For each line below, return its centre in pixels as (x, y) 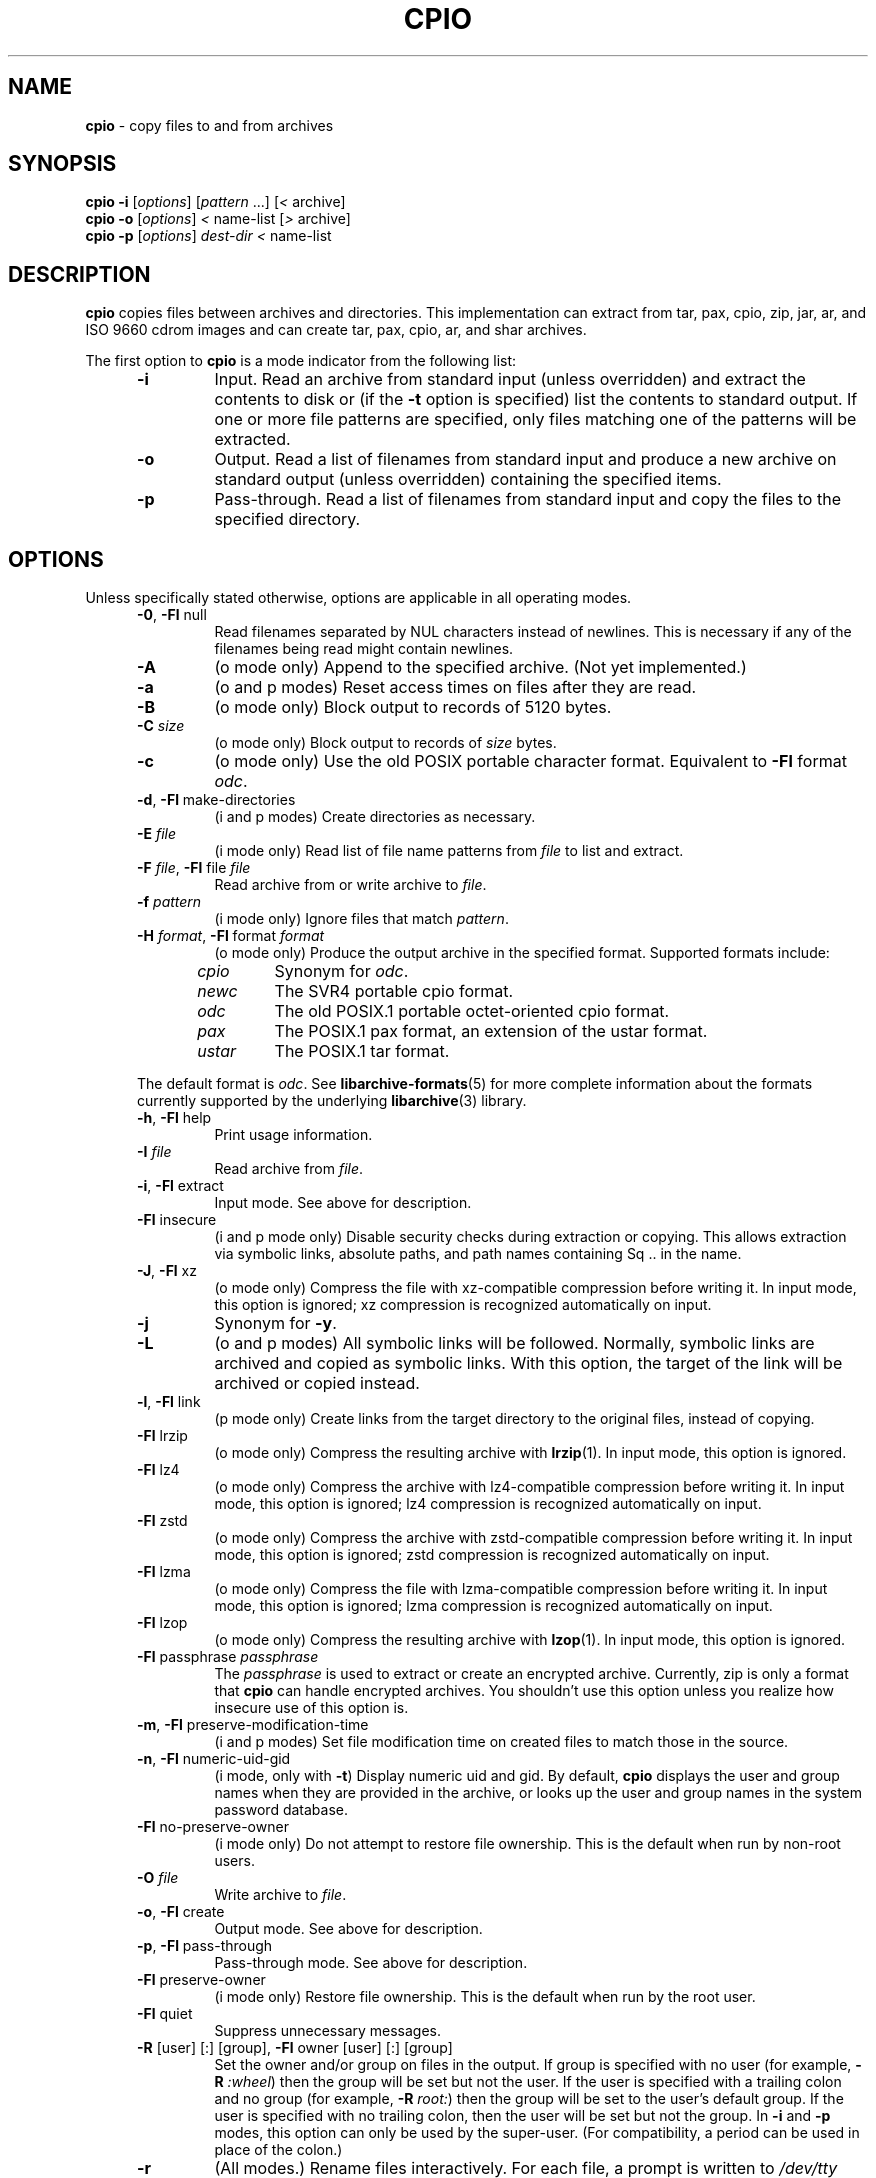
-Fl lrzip (162, 1436)
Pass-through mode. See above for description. (371, 1963)
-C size (161, 726)
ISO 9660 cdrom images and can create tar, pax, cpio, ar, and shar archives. (336, 330)
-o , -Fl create (181, 1912)
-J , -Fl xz (167, 1271)
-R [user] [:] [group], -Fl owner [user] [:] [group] (295, 2048)
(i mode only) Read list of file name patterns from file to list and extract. (449, 851)
